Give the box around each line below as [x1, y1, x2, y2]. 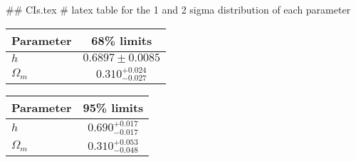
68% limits [91, 31, 152, 49]
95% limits [83, 99, 144, 116]
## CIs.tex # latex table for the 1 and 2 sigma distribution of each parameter [6, 2, 351, 16]
